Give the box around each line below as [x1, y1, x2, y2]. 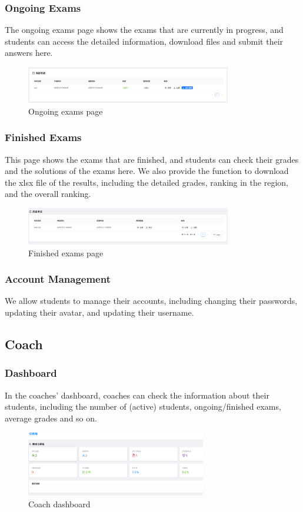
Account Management [5, 272, 111, 286]
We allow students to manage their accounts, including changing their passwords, [5, 295, 298, 307]
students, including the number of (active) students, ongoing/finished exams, [5, 400, 281, 413]
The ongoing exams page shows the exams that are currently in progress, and [5, 24, 284, 36]
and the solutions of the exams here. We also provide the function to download [5, 165, 289, 177]
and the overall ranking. [5, 188, 91, 200]
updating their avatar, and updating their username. [5, 306, 194, 318]
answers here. [5, 46, 53, 59]
